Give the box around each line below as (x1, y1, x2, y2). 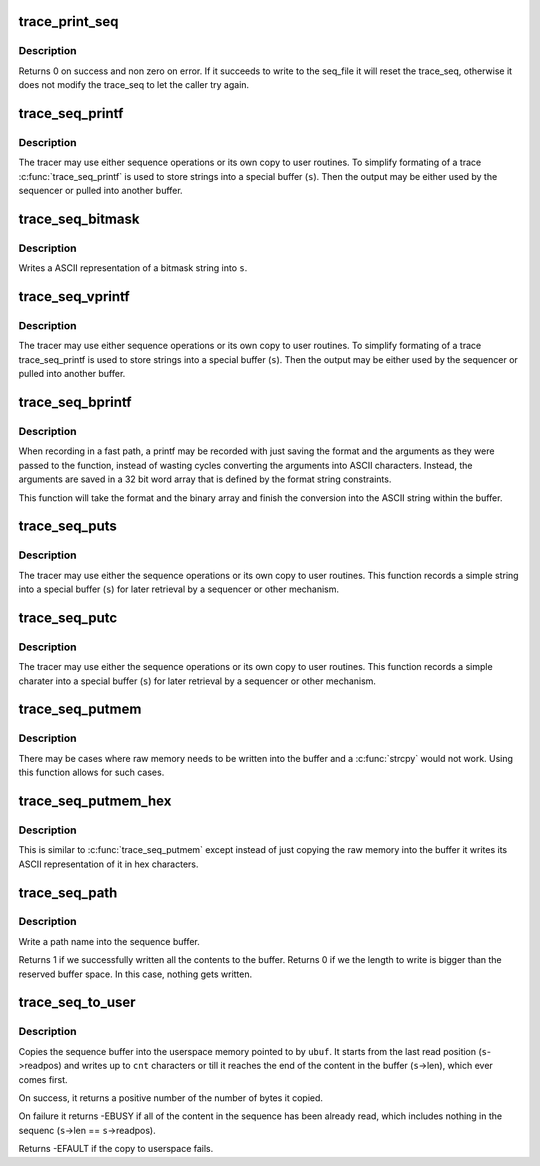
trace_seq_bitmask (18, 210, 140, 227)
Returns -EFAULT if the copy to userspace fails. (18, 1143, 214, 1155)
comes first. (18, 1073, 68, 1085)
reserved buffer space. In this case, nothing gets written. (18, 968, 253, 980)
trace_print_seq (18, 13, 119, 30)
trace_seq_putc (18, 609, 118, 626)
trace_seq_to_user (18, 994, 136, 1011)
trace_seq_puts (18, 518, 117, 535)
